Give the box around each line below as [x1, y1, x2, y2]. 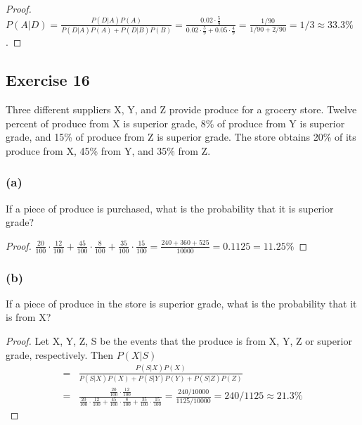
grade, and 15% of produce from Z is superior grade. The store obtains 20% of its [6, 129, 356, 144]
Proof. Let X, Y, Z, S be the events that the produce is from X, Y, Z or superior [6, 334, 352, 348]
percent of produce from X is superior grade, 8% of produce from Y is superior [6, 115, 345, 130]
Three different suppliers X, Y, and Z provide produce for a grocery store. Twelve [6, 102, 357, 117]
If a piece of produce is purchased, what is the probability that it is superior [6, 201, 334, 215]
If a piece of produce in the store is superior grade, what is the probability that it [6, 296, 357, 310]
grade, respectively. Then [6, 347, 113, 362]
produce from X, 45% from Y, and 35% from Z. [6, 143, 211, 158]
